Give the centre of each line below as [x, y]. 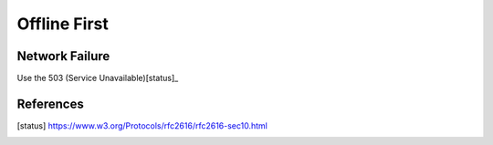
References [50, 104]
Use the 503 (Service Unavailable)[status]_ [98, 78]
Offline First [63, 24]
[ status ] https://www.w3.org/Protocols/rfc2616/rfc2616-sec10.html [142, 125]
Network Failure [63, 56]
